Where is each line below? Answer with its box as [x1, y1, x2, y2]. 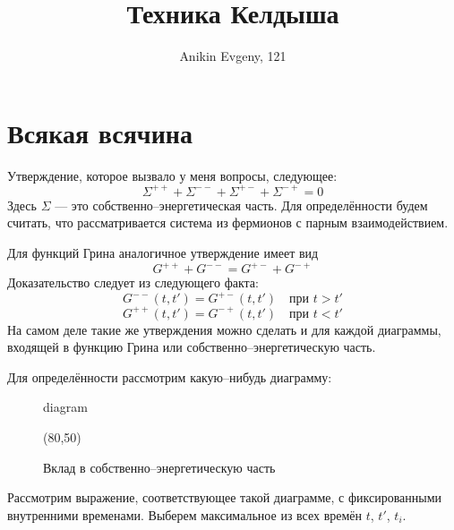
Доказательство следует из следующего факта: [7, 273, 259, 292]
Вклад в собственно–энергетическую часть [43, 457, 276, 476]
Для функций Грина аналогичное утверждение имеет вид [7, 243, 319, 261]
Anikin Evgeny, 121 [179, 47, 287, 65]
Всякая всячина [7, 114, 193, 150]
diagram [43, 397, 88, 416]
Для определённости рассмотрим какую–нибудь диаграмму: [7, 367, 332, 386]
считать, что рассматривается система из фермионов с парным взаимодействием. [7, 213, 449, 232]
